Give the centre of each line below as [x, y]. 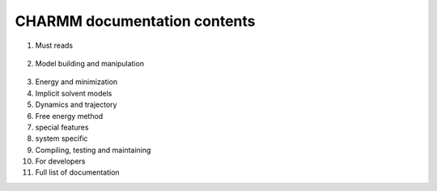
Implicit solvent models [74, 93]
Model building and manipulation [90, 63]
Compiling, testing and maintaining [93, 150]
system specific [62, 138]
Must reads [54, 45]
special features [62, 127]
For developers [60, 161]
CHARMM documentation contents [135, 21]
